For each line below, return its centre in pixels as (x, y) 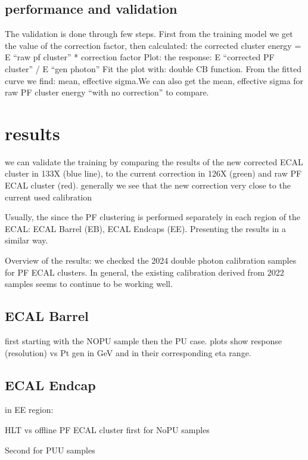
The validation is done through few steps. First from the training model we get (149, 34)
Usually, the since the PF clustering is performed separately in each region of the (153, 217)
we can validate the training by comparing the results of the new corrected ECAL (154, 161)
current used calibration (49, 197)
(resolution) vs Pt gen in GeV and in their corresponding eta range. (128, 352)
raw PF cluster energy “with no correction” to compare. (107, 92)
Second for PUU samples (50, 450)
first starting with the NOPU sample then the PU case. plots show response (144, 341)
